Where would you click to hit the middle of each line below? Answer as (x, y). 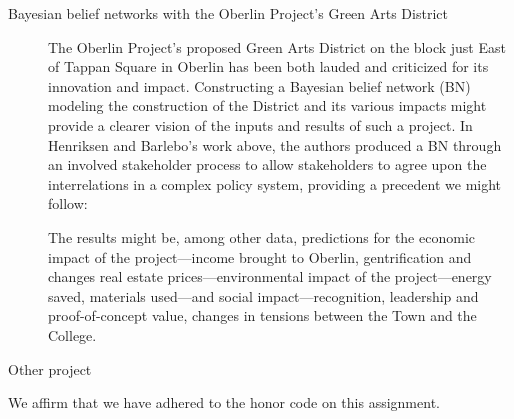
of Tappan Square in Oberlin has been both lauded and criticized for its (268, 66)
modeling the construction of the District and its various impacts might (267, 105)
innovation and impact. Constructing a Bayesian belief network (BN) (259, 85)
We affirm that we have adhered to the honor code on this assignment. (224, 402)
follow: (68, 203)
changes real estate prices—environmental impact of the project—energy (270, 276)
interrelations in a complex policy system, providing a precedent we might (275, 183)
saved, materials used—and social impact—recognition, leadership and (263, 295)
